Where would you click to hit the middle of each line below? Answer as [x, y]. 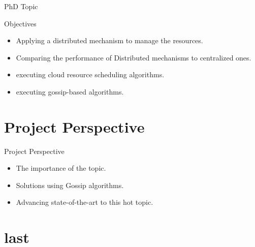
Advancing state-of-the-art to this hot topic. [85, 202]
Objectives [20, 23]
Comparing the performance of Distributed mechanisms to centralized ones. [134, 57]
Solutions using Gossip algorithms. [70, 185]
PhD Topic [21, 6]
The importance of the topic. [61, 168]
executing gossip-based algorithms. [70, 91]
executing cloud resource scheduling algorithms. [90, 74]
